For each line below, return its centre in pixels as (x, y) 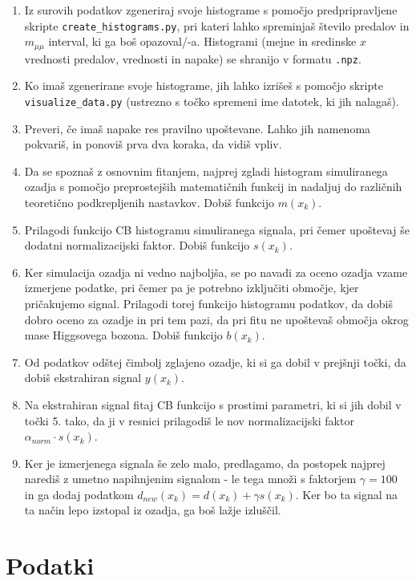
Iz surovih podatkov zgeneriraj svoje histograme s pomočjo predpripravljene (211, 10)
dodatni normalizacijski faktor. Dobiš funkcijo (137, 245)
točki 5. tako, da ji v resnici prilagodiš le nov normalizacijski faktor (189, 420)
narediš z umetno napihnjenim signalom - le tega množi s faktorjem (190, 479)
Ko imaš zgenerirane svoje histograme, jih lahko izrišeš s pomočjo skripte (204, 85)
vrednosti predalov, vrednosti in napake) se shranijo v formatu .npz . (193, 58)
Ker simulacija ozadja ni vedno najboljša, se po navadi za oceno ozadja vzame (216, 272)
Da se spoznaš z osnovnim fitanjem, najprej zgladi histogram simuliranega (206, 171)
